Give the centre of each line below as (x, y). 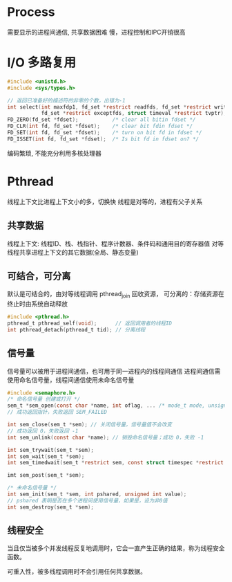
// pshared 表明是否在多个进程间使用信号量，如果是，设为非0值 (87, 500)
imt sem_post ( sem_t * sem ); (46, 475)
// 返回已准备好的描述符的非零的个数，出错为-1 (66, 100)
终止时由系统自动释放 (37, 304)
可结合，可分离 (39, 276)
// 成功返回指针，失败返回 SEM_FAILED (57, 412)
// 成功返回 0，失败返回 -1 (43, 431)
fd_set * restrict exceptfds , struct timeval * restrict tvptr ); (134, 113)
